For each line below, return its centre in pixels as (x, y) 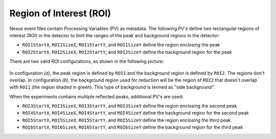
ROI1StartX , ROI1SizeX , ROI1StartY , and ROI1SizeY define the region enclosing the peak (121, 45)
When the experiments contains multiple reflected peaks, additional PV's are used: (96, 96)
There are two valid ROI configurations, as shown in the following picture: (87, 62)
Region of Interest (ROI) (60, 13)
